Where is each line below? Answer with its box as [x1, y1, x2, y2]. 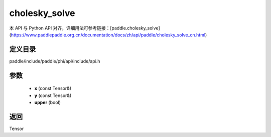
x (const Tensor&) [34, 85, 72, 91]
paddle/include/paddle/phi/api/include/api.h [9, 58, 100, 64]
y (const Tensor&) [34, 92, 72, 98]
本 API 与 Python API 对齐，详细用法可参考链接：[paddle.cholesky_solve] [9, 25, 160, 31]
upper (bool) [34, 99, 61, 105]
